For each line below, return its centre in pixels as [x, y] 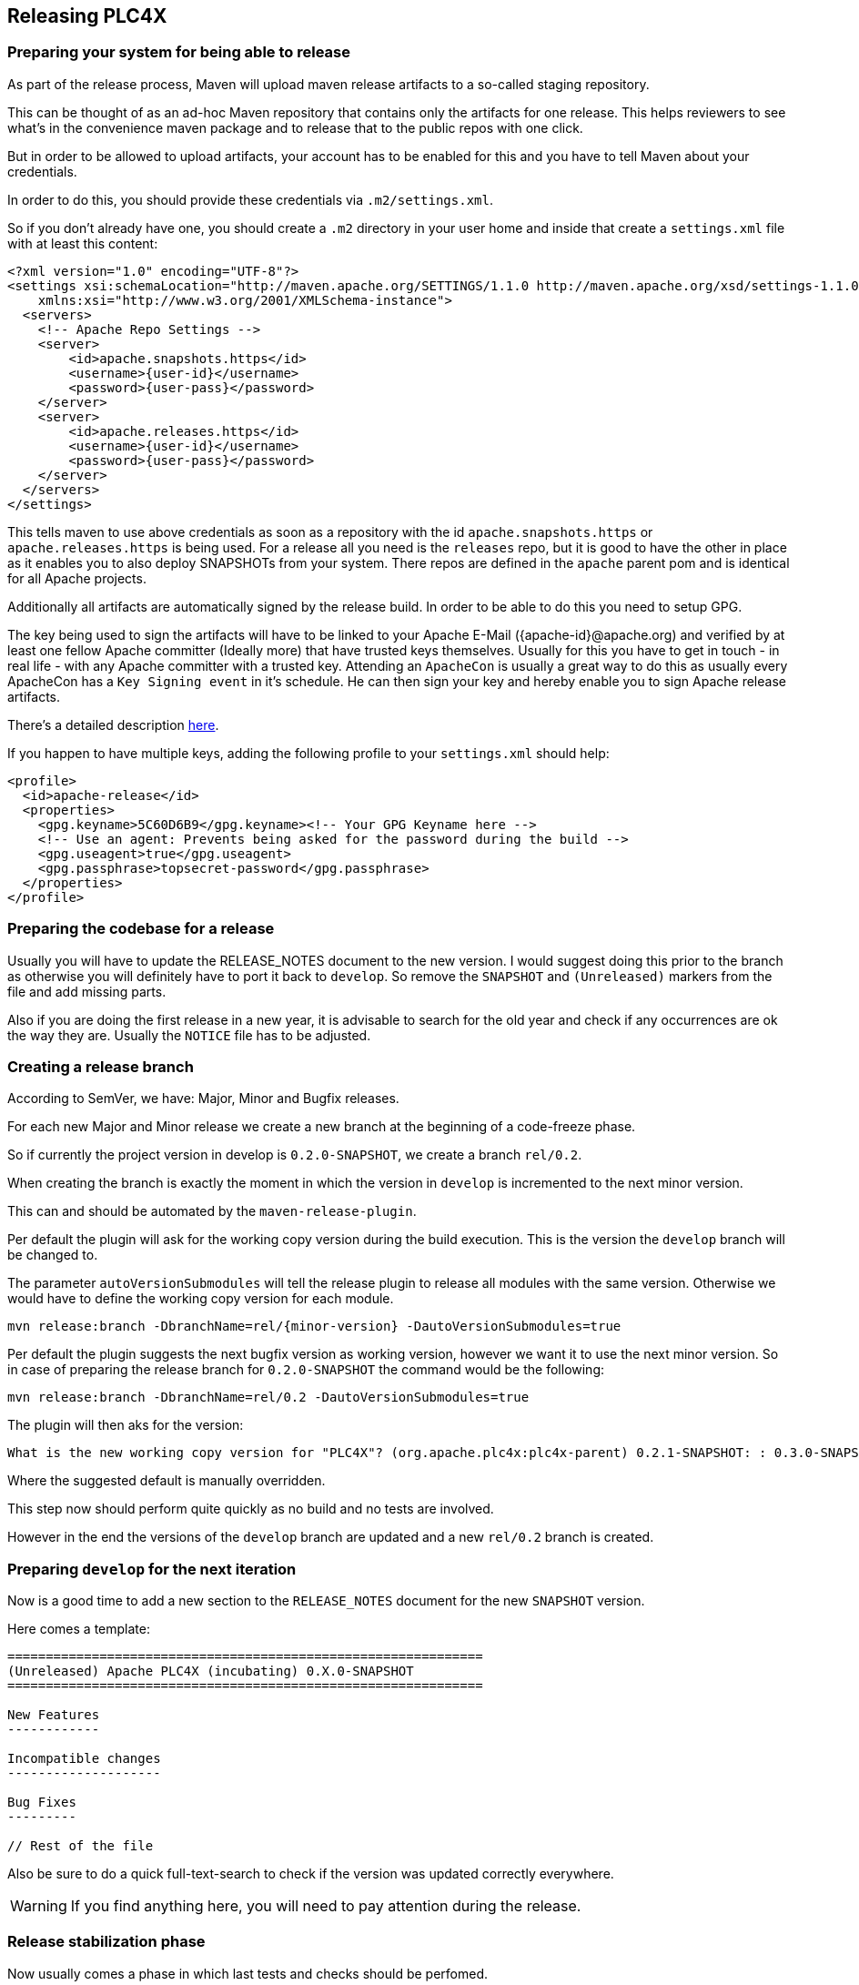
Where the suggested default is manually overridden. [167, 1481]
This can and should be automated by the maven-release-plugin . [212, 1211]
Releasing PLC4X [87, 16]
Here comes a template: [79, 1629]
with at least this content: [83, 243]
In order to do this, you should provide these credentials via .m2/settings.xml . [250, 199]
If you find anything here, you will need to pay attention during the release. [326, 1906]
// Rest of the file [81, 1846]
